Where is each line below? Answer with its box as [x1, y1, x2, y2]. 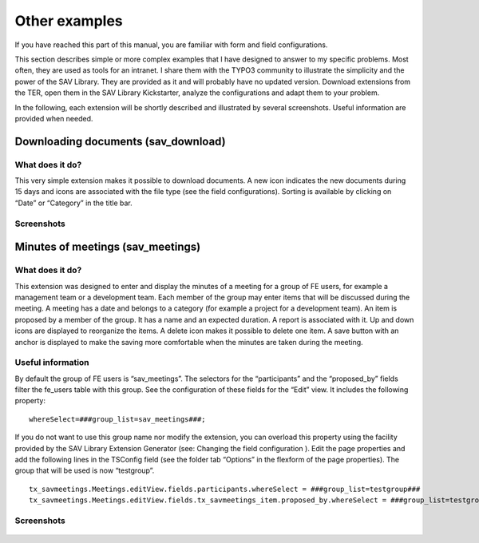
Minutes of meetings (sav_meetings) [14, 240, 201, 254]
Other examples [14, 12, 123, 30]
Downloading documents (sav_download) [14, 134, 227, 148]
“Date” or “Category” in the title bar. [14, 198, 133, 208]
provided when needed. [14, 113, 93, 123]
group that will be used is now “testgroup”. [14, 466, 155, 475]
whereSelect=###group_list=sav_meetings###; [29, 414, 207, 423]
